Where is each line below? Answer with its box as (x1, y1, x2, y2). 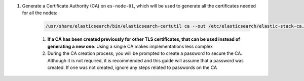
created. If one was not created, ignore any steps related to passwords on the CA (47, 64, 217, 70)
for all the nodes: (22, 10, 58, 16)
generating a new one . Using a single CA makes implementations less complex (47, 43, 213, 49)
